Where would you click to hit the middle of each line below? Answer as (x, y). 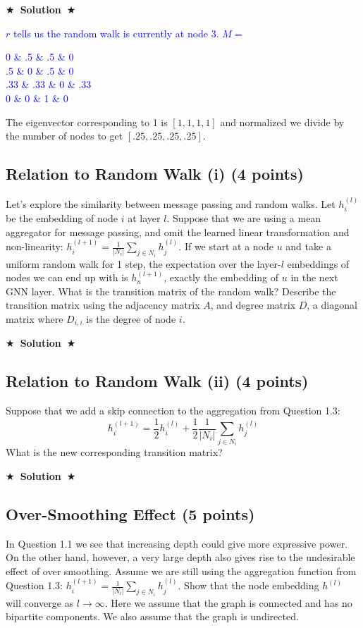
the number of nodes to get (64, 136)
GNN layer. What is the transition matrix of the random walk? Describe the (171, 291)
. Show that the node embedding (248, 585)
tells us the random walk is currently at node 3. (116, 33)
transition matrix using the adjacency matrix (103, 305)
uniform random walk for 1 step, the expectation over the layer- (143, 263)
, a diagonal (332, 305)
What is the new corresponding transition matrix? (114, 452)
